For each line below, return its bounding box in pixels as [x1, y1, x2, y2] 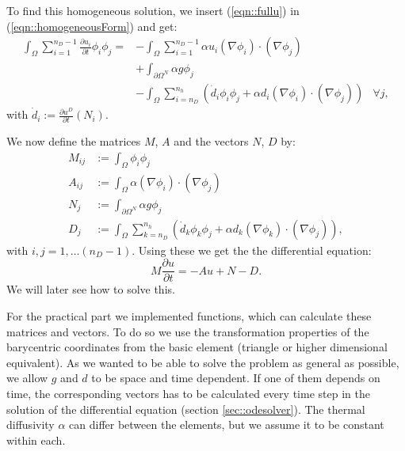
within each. [6, 431, 66, 448]
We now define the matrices [6, 133, 141, 150]
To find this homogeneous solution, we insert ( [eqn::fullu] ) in [6, 2, 300, 18]
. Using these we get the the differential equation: [132, 241, 372, 258]
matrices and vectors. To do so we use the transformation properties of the [6, 323, 369, 339]
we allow [6, 370, 48, 386]
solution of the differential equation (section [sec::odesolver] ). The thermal [6, 400, 365, 417]
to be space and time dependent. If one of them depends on [91, 370, 380, 386]
